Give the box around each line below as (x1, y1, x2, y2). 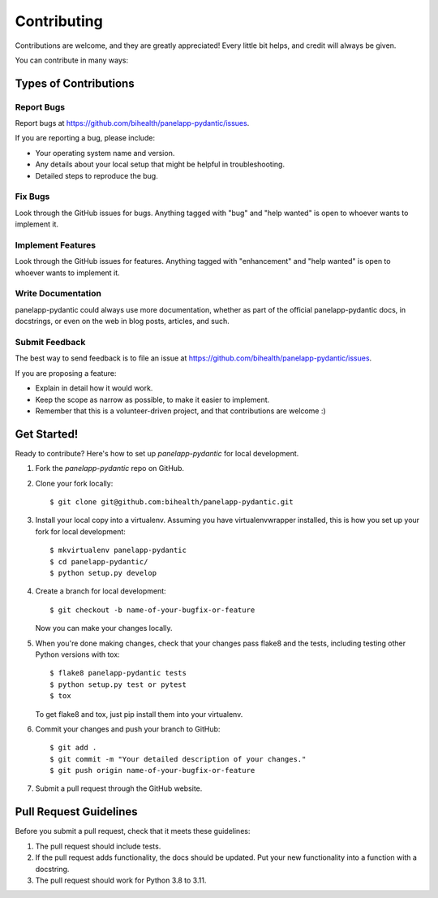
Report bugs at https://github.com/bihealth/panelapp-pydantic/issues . (15, 119, 250, 128)
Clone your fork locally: (35, 478, 114, 488)
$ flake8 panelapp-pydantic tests (49, 668, 187, 678)
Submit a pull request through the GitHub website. (35, 784, 203, 793)
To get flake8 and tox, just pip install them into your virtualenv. (35, 709, 243, 719)
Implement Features (15, 240, 97, 251)
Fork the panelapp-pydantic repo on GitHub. (35, 464, 184, 473)
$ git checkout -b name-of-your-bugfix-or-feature (49, 605, 255, 615)
